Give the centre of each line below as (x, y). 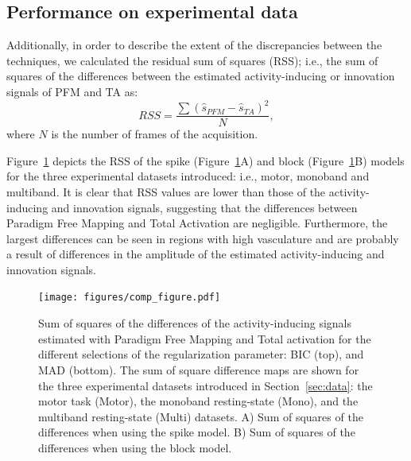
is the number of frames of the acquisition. (155, 134)
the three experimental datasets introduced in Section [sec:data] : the (205, 385)
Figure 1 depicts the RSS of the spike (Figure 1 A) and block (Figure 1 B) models (205, 160)
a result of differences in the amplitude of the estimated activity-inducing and (196, 254)
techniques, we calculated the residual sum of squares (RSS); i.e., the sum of (192, 60)
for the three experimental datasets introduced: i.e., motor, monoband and (188, 176)
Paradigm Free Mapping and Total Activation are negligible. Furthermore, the (197, 223)
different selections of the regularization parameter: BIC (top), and (201, 354)
